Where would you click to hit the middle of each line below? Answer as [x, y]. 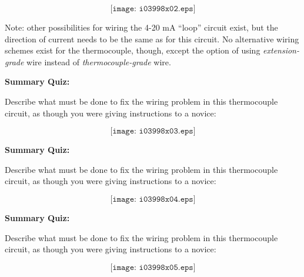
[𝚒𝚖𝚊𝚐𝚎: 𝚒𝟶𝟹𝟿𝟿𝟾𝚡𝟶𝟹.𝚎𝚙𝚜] [153, 131]
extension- [281, 50]
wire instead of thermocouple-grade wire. [99, 61]
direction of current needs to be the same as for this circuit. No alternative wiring [152, 39]
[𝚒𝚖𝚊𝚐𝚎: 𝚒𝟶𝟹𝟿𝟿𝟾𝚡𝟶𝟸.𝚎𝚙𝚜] [153, 9]
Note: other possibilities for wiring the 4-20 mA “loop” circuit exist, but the [141, 27]
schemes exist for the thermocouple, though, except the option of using [133, 50]
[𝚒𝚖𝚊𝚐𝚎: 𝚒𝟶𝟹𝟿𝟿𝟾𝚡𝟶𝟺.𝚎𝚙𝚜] [153, 199]
